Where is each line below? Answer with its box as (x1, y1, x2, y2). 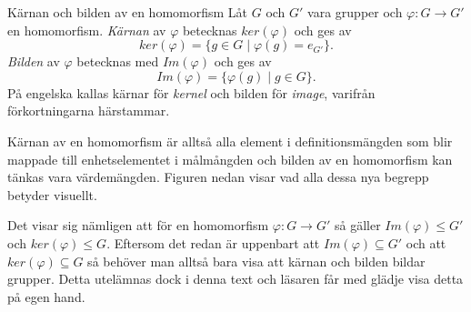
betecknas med (76, 52, 159, 71)
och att (406, 233, 446, 252)
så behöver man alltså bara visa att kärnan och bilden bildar (87, 251, 426, 270)
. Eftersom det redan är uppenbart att (106, 233, 320, 252)
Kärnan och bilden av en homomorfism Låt (7, 3, 248, 21)
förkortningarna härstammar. (7, 101, 170, 120)
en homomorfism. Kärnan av (7, 20, 166, 39)
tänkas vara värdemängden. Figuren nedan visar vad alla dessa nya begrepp (7, 167, 429, 186)
